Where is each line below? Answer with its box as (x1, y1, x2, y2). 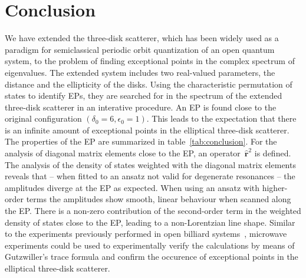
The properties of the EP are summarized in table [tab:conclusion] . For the (5, 135, 277, 148)
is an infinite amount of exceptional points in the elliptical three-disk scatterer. (5, 123, 289, 136)
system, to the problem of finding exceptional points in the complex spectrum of (5, 55, 295, 67)
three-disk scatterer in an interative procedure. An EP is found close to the (5, 101, 277, 113)
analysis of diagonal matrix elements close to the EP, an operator (5, 147, 241, 159)
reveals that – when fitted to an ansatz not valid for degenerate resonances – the (5, 170, 295, 182)
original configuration (5, 112, 82, 125)
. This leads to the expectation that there (146, 112, 297, 125)
